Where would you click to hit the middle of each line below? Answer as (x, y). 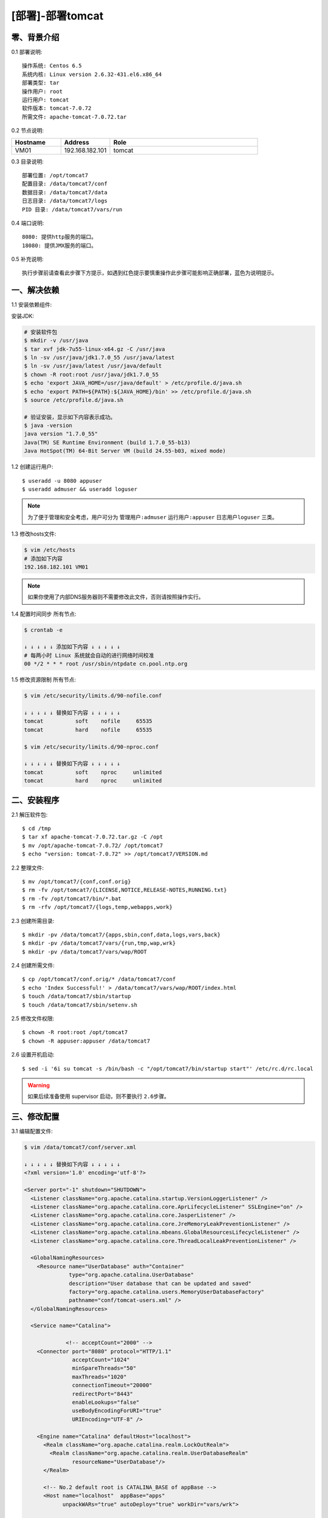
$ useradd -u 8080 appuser (62, 481)
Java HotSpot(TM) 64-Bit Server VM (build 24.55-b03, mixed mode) (125, 451)
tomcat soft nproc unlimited (93, 772)
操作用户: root (43, 91)
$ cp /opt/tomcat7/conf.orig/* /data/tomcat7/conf (99, 979)
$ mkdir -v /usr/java (56, 341)
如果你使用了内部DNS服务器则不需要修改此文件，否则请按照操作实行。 (116, 597)
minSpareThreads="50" (104, 1368)
